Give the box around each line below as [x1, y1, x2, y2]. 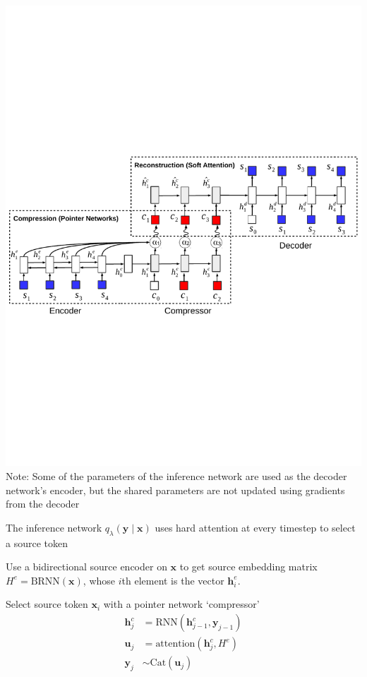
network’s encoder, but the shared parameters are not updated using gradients [6, 482, 345, 497]
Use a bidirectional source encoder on [6, 559, 167, 574]
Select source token [6, 597, 88, 611]
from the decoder [6, 496, 80, 511]
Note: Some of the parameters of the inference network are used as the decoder [6, 469, 347, 484]
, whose [83, 573, 116, 587]
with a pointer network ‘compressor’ [103, 597, 260, 611]
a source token [6, 535, 68, 550]
